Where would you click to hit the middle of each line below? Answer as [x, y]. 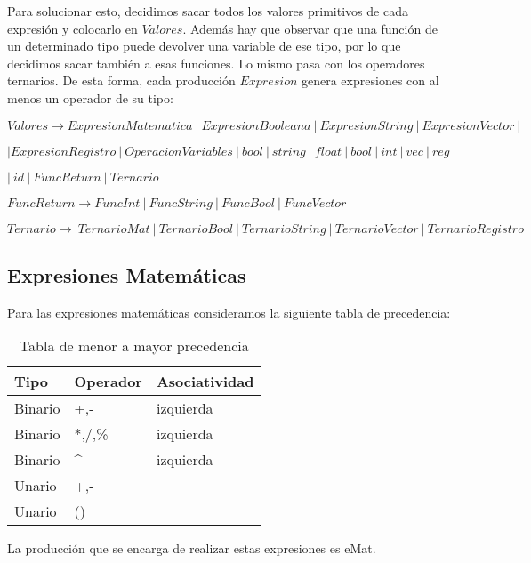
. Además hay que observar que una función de [310, 28]
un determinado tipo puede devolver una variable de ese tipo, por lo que [204, 46]
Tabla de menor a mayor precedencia [134, 346]
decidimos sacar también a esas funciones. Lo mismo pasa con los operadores [216, 63]
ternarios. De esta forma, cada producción [121, 80]
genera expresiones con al [370, 80]
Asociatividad [205, 382]
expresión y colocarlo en [72, 28]
